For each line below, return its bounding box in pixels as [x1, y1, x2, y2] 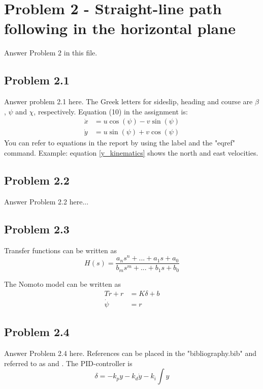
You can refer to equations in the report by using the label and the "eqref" [4, 137, 235, 148]
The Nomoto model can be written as [4, 278, 121, 289]
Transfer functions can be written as [4, 245, 117, 255]
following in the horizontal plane [4, 18, 236, 39]
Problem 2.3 [4, 221, 70, 236]
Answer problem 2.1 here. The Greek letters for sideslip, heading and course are [4, 96, 253, 107]
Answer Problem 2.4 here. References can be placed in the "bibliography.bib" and [4, 348, 256, 358]
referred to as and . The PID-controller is [4, 357, 133, 368]
